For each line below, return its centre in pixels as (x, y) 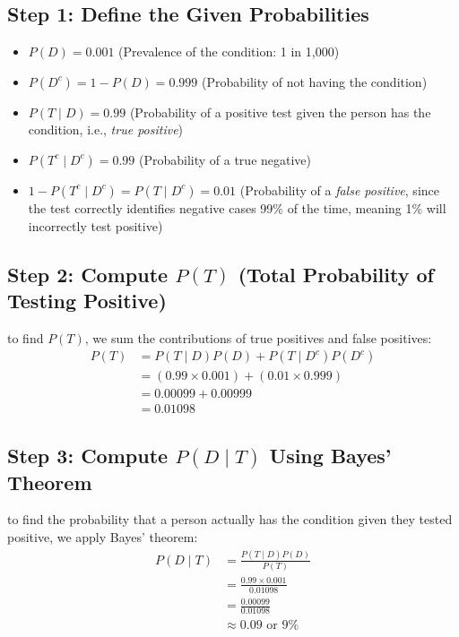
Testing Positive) (87, 300)
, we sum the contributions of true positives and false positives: (258, 337)
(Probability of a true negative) (225, 159)
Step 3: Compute (88, 455)
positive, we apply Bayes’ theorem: (103, 537)
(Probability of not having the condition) (314, 81)
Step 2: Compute (88, 274)
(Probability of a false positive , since (339, 189)
